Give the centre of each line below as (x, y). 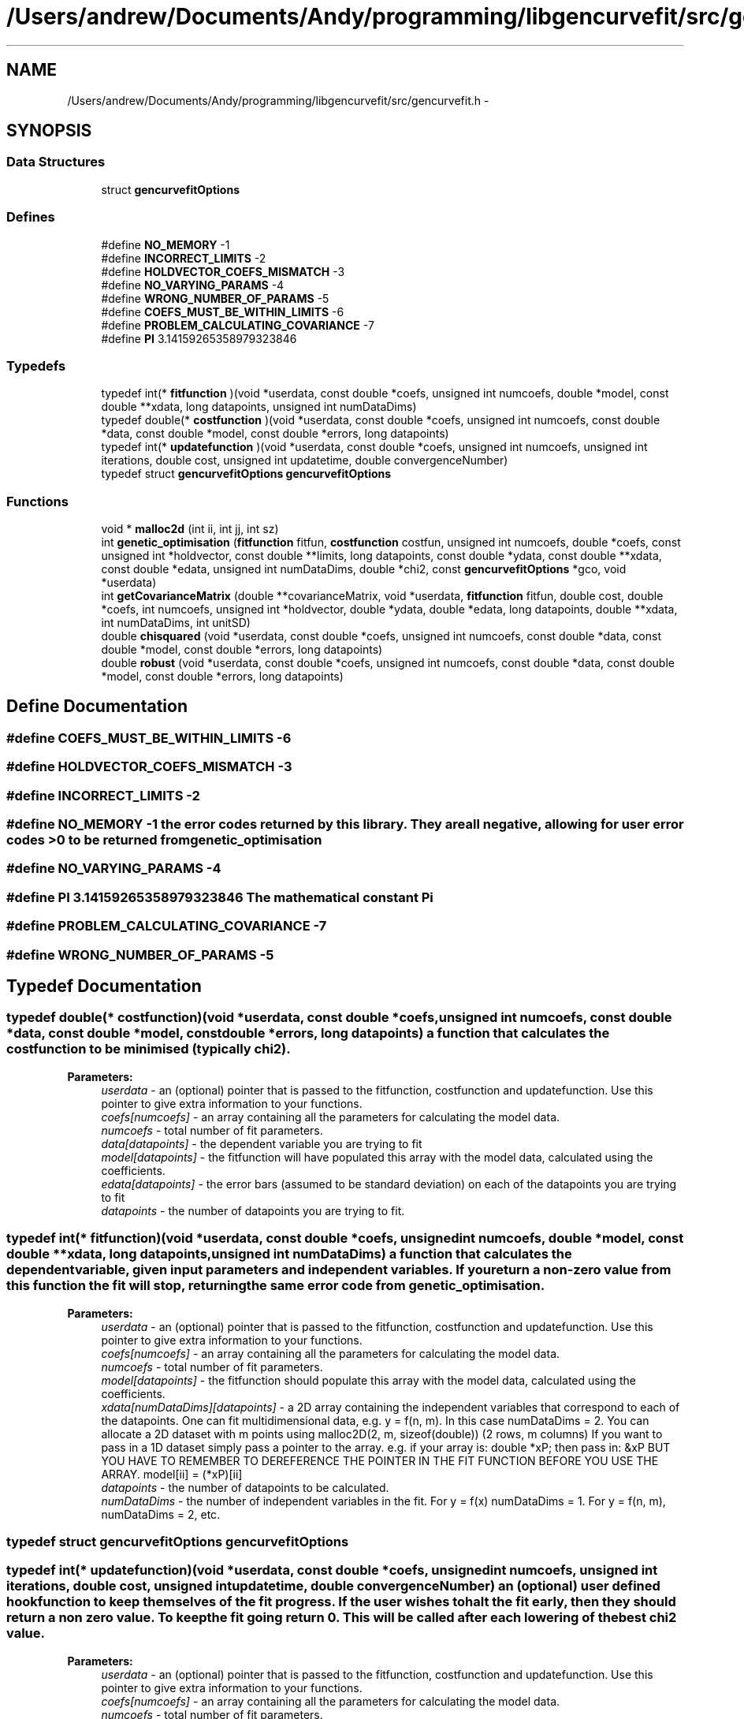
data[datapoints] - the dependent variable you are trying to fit (262, 1143)
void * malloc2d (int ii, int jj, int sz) (190, 529)
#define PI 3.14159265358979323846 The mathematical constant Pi (220, 897)
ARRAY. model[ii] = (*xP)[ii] (172, 1474)
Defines (31, 217)
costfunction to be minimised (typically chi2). (149, 1049)
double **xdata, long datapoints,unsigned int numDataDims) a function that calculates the (289, 1254)
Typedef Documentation (104, 986)
